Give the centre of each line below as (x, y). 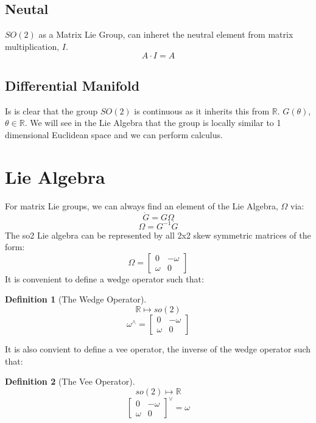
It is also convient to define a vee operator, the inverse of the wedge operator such (158, 348)
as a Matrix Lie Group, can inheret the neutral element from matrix (166, 34)
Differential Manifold (72, 85)
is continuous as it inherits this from (202, 110)
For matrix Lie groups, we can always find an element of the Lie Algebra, (142, 205)
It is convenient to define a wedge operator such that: (104, 278)
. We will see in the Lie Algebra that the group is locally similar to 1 (153, 123)
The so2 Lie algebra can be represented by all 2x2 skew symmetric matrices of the (158, 235)
